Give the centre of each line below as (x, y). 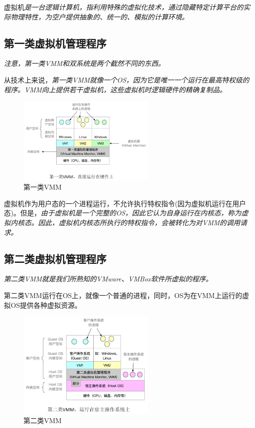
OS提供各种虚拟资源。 (46, 305)
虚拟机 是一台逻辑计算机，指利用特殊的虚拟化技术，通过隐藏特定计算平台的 (124, 7)
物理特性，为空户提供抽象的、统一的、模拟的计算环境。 (99, 16)
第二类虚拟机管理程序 (55, 258)
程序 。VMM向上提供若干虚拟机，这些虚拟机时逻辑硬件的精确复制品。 (115, 89)
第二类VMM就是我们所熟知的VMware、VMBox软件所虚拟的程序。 (108, 279)
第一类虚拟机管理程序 (55, 43)
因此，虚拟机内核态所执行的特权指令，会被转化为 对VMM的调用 (139, 223)
